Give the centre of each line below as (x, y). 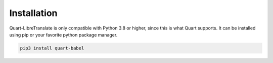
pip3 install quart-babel (52, 48)
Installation (33, 13)
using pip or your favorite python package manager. (63, 34)
